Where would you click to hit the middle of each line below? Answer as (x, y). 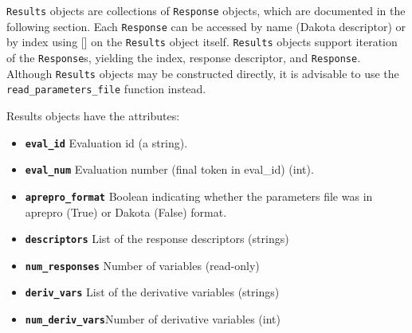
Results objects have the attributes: (93, 115)
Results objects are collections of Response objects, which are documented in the (206, 10)
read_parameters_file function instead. (106, 89)
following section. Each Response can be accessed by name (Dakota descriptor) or (206, 26)
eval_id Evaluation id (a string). (106, 142)
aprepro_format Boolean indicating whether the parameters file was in (199, 196)
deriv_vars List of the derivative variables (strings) (152, 292)
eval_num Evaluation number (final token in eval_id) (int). (169, 169)
